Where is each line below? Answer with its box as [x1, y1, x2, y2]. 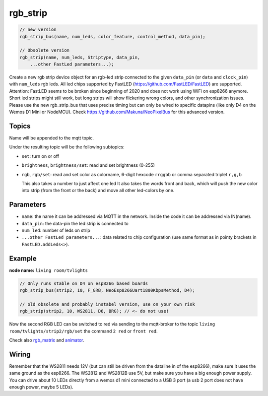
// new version [19, 27, 57, 32]
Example [9, 254, 37, 263]
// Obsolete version [19, 48, 69, 53]
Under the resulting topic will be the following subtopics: [9, 144, 125, 150]
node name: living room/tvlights [9, 267, 88, 273]
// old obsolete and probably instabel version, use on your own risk [19, 301, 196, 307]
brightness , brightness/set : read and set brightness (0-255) [21, 162, 155, 168]
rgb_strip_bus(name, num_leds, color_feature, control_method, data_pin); [19, 34, 206, 39]
